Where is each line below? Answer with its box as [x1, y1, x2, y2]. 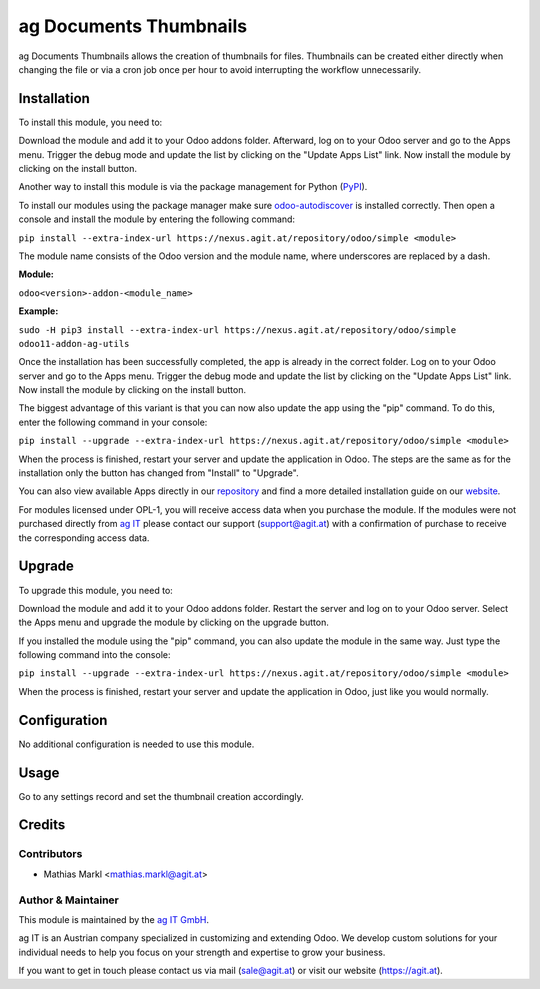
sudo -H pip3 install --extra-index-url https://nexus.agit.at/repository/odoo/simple [18, 324, 457, 335]
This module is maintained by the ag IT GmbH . [18, 913, 210, 925]
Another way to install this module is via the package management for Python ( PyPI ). [18, 181, 368, 193]
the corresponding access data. [18, 531, 150, 544]
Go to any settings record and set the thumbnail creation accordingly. [18, 790, 304, 802]
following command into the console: [18, 649, 171, 661]
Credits [18, 816, 66, 834]
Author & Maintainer [18, 893, 119, 907]
